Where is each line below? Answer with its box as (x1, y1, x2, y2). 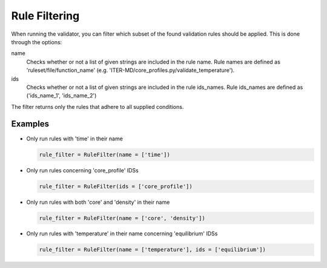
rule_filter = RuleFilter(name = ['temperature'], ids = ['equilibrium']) (39, 246, 266, 253)
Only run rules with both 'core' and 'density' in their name (26, 198, 170, 206)
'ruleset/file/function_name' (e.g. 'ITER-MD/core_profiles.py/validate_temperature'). (26, 67, 235, 74)
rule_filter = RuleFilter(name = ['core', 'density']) (39, 215, 205, 221)
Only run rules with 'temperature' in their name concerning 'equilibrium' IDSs (26, 230, 218, 237)
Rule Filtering (11, 9, 80, 22)
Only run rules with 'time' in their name (26, 135, 124, 142)
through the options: (11, 38, 62, 45)
